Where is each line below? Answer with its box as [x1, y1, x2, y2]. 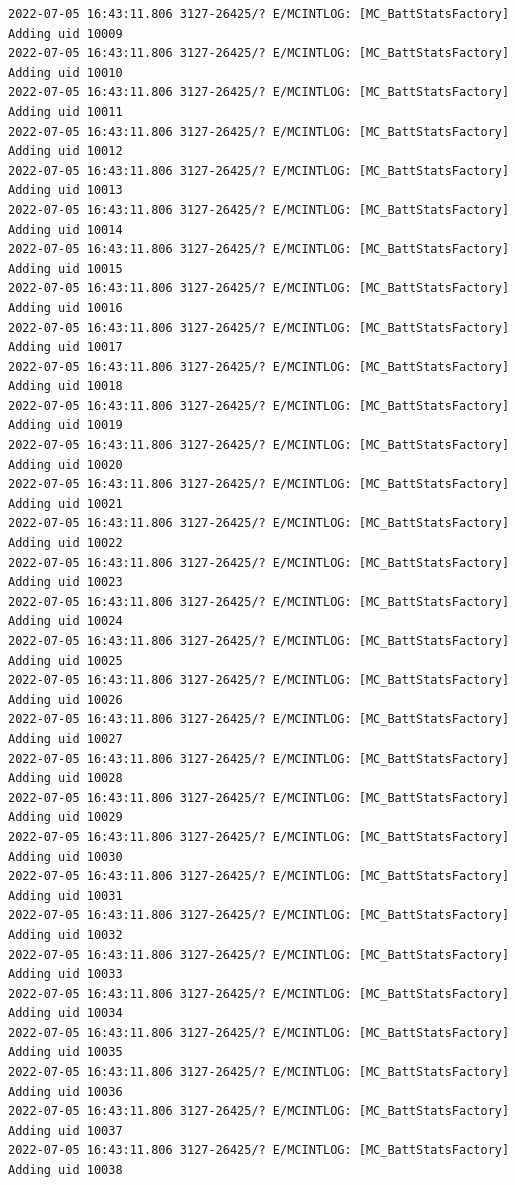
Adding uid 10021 [8, 496, 123, 511]
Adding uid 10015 [8, 261, 123, 276]
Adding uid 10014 [8, 222, 123, 237]
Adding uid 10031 [8, 888, 123, 903]
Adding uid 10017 [8, 340, 123, 355]
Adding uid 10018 [8, 379, 123, 394]
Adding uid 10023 [8, 575, 123, 590]
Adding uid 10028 [8, 771, 123, 786]
